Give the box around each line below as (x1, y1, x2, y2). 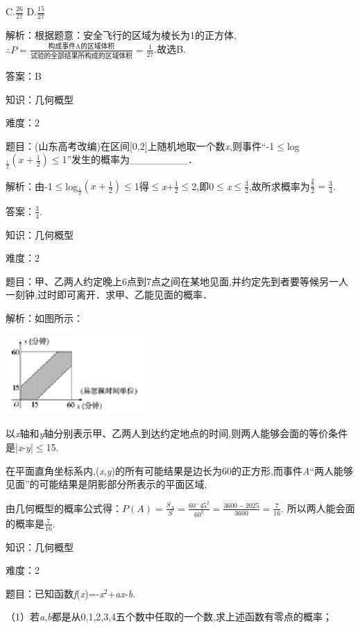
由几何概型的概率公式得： (6, 500, 122, 515)
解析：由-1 (6, 178, 53, 193)
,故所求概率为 (248, 178, 310, 193)
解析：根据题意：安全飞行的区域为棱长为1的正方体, (6, 27, 237, 42)
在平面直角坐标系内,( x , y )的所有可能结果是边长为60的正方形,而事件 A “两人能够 (6, 463, 353, 477)
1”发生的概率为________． (62, 152, 198, 167)
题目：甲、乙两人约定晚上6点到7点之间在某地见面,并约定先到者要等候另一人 (6, 273, 348, 288)
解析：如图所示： (6, 311, 83, 325)
